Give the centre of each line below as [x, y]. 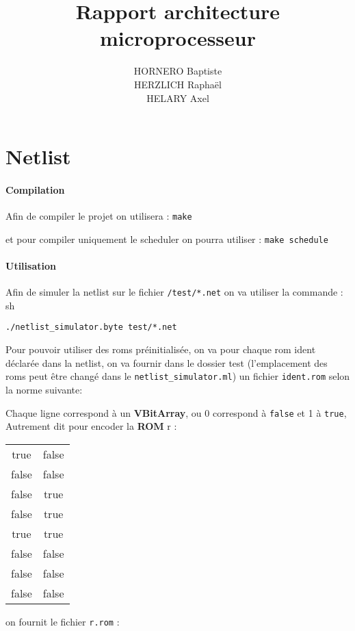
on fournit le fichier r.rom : [63, 621]
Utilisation [31, 265]
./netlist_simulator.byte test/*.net [91, 327]
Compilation [35, 189]
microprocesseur [177, 38]
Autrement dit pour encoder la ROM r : [91, 426]
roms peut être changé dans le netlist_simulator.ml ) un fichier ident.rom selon [178, 376]
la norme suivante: [44, 389]
